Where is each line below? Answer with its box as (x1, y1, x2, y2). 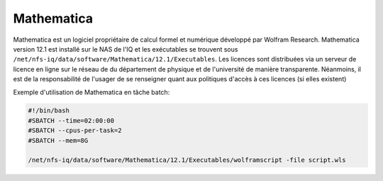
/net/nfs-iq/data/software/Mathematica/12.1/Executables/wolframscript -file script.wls (28, 156, 347, 164)
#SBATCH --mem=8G (28, 136, 89, 144)
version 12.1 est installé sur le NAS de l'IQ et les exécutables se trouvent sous (13, 45, 238, 53)
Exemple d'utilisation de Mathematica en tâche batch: (13, 88, 170, 96)
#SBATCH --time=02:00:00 (28, 117, 115, 124)
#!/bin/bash (28, 107, 70, 115)
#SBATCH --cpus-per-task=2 (28, 127, 122, 134)
